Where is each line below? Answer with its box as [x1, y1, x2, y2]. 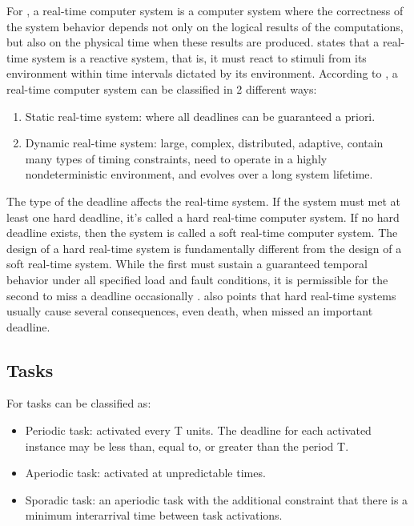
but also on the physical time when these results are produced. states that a [6, 34, 380, 50]
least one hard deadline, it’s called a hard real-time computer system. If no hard [6, 208, 400, 225]
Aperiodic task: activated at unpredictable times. [25, 464, 266, 481]
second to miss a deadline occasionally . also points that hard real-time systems [6, 287, 396, 303]
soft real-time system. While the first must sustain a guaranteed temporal [6, 255, 368, 272]
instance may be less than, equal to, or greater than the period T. [25, 437, 349, 454]
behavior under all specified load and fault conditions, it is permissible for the [6, 271, 388, 287]
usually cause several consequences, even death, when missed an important [6, 303, 373, 319]
